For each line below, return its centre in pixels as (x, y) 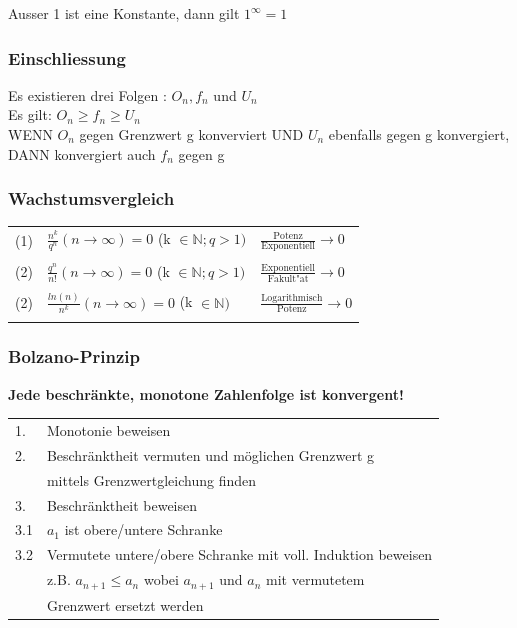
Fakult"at (288, 278)
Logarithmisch (292, 298)
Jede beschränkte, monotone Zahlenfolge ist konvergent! (206, 393)
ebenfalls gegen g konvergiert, (419, 134)
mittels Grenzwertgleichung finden (151, 479)
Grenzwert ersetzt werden (125, 604)
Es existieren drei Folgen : (87, 94)
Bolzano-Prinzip (74, 356)
